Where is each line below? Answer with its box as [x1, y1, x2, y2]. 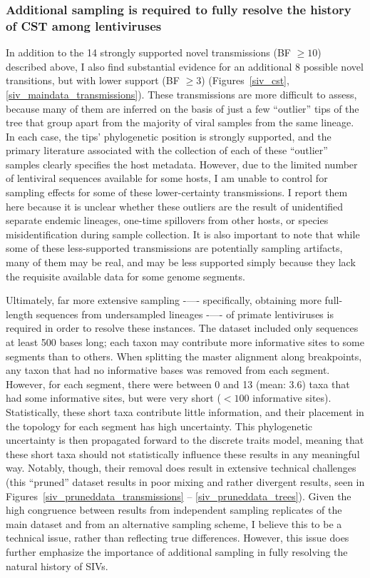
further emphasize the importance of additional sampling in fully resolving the [6, 544, 348, 559]
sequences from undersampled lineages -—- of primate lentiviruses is [36, 306, 334, 321]
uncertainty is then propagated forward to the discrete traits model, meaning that [6, 432, 364, 447]
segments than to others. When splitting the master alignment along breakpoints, [6, 348, 362, 363]
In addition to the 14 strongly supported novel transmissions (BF [6, 45, 291, 60]
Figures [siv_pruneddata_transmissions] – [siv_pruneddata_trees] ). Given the [6, 488, 351, 503]
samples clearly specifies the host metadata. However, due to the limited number [6, 156, 358, 171]
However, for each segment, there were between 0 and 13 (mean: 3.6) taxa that [6, 376, 350, 391]
